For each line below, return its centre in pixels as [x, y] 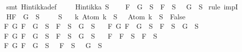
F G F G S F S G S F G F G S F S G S [101, 26]
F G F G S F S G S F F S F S [80, 35]
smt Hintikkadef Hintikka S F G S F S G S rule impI [122, 6]
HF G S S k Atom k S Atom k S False [96, 16]
